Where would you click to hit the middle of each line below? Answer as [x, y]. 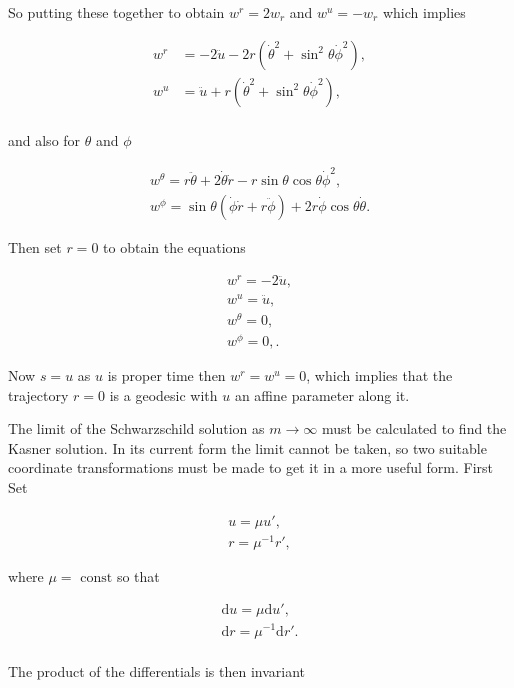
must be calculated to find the [414, 428]
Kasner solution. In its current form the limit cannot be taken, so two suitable [247, 447]
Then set [35, 247]
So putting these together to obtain [116, 12]
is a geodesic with [163, 394]
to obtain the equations [174, 247]
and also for [44, 139]
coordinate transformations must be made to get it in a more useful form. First [250, 467]
